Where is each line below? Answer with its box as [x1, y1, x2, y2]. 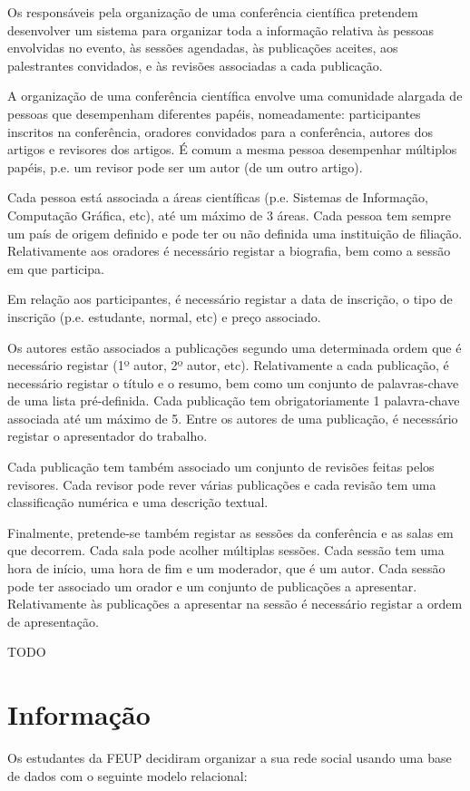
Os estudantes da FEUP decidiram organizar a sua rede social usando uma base [7, 748, 452, 767]
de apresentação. [7, 611, 99, 630]
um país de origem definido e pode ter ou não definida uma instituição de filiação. [7, 223, 463, 242]
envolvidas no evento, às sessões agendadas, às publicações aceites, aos [7, 38, 398, 57]
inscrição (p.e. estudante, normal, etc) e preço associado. [7, 307, 321, 326]
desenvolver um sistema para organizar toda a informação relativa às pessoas [7, 20, 435, 39]
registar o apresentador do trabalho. [7, 426, 208, 445]
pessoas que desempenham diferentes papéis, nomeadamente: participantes [7, 103, 421, 122]
